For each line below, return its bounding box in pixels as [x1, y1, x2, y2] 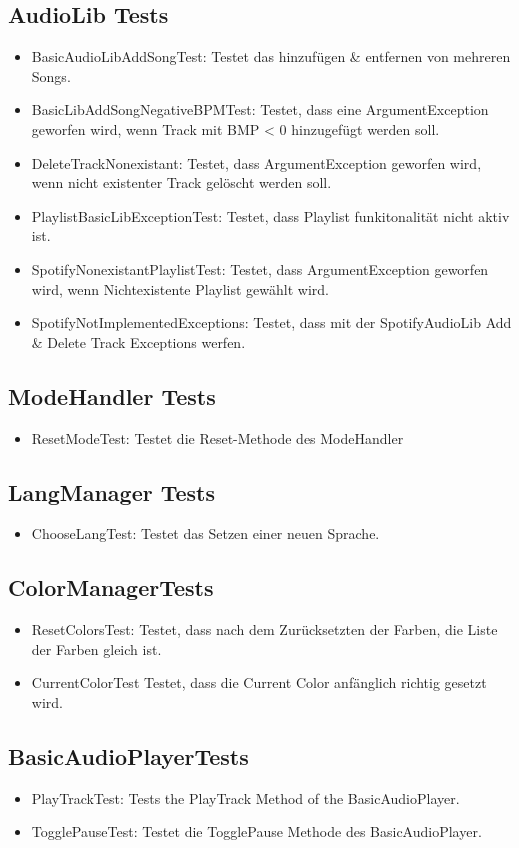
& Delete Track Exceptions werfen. [31, 331, 246, 352]
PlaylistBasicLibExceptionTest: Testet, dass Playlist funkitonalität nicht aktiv [31, 205, 510, 226]
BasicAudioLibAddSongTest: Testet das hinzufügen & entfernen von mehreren [31, 46, 511, 67]
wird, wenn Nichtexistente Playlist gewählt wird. [31, 278, 329, 299]
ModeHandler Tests [8, 380, 216, 411]
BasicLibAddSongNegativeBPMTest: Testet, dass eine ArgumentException [31, 99, 489, 120]
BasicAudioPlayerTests [8, 740, 249, 771]
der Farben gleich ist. [31, 638, 162, 659]
